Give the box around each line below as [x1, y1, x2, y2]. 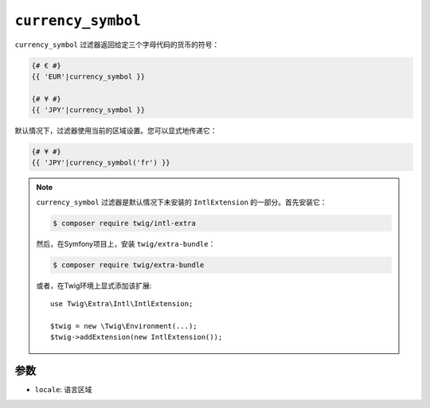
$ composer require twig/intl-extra [53, 219, 197, 227]
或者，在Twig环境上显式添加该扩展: [36, 281, 152, 290]
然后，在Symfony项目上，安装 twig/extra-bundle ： [36, 239, 216, 248]
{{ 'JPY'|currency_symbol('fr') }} [31, 158, 170, 167]
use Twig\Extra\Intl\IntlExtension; [50, 299, 193, 309]
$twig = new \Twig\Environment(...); [50, 321, 198, 330]
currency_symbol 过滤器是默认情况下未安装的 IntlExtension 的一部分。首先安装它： [36, 197, 327, 207]
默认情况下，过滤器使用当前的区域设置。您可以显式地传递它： [14, 126, 217, 135]
